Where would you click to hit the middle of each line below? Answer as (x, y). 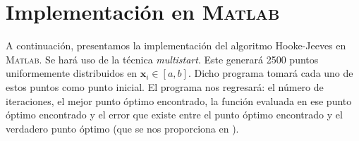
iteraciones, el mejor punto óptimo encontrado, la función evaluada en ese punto (179, 100)
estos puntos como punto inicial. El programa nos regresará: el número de (165, 86)
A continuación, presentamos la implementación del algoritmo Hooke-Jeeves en (176, 45)
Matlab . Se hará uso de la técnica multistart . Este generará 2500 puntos (162, 59)
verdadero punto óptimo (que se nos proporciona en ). (122, 128)
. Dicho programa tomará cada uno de (270, 73)
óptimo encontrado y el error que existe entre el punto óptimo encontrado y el (174, 115)
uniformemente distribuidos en (72, 73)
